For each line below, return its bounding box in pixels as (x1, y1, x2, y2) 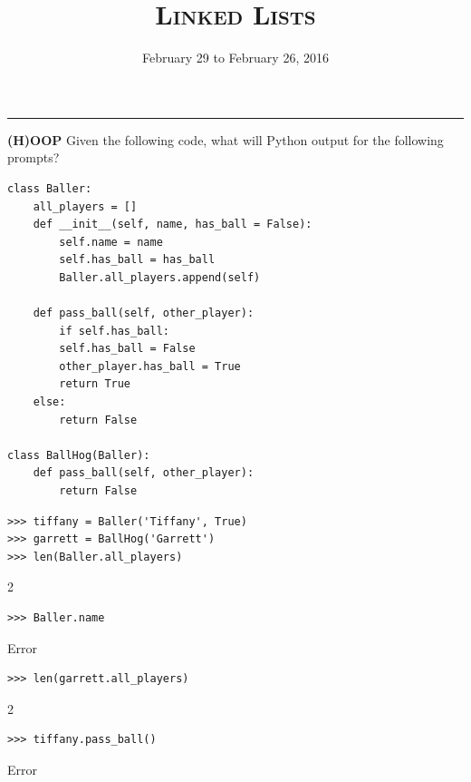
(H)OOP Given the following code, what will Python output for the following (7, 130, 444, 149)
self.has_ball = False (59, 342, 196, 356)
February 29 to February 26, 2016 (142, 48, 329, 67)
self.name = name (59, 235, 163, 249)
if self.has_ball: (59, 324, 169, 337)
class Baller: (7, 181, 92, 195)
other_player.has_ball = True (59, 359, 241, 373)
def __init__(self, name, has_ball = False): (33, 218, 312, 231)
